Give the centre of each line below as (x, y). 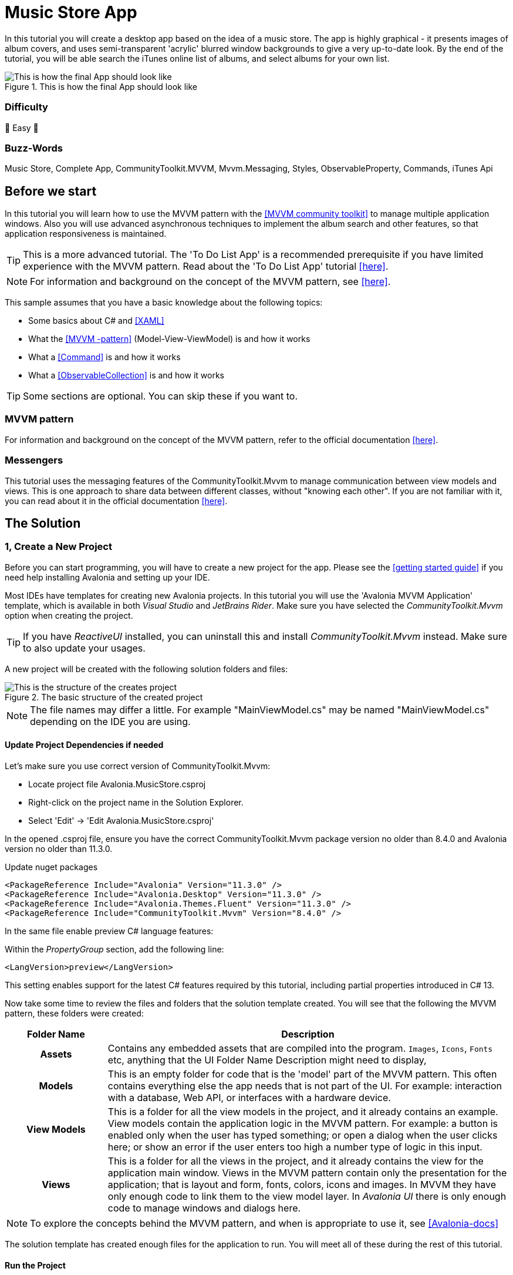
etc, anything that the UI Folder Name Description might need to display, (267, 1060)
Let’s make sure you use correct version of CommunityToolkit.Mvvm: (138, 766)
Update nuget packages (51, 867)
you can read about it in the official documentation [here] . (116, 501)
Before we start (51, 191)
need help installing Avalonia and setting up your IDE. (107, 577)
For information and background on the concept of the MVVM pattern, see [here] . (210, 282)
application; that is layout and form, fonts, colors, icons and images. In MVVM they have (302, 1185)
